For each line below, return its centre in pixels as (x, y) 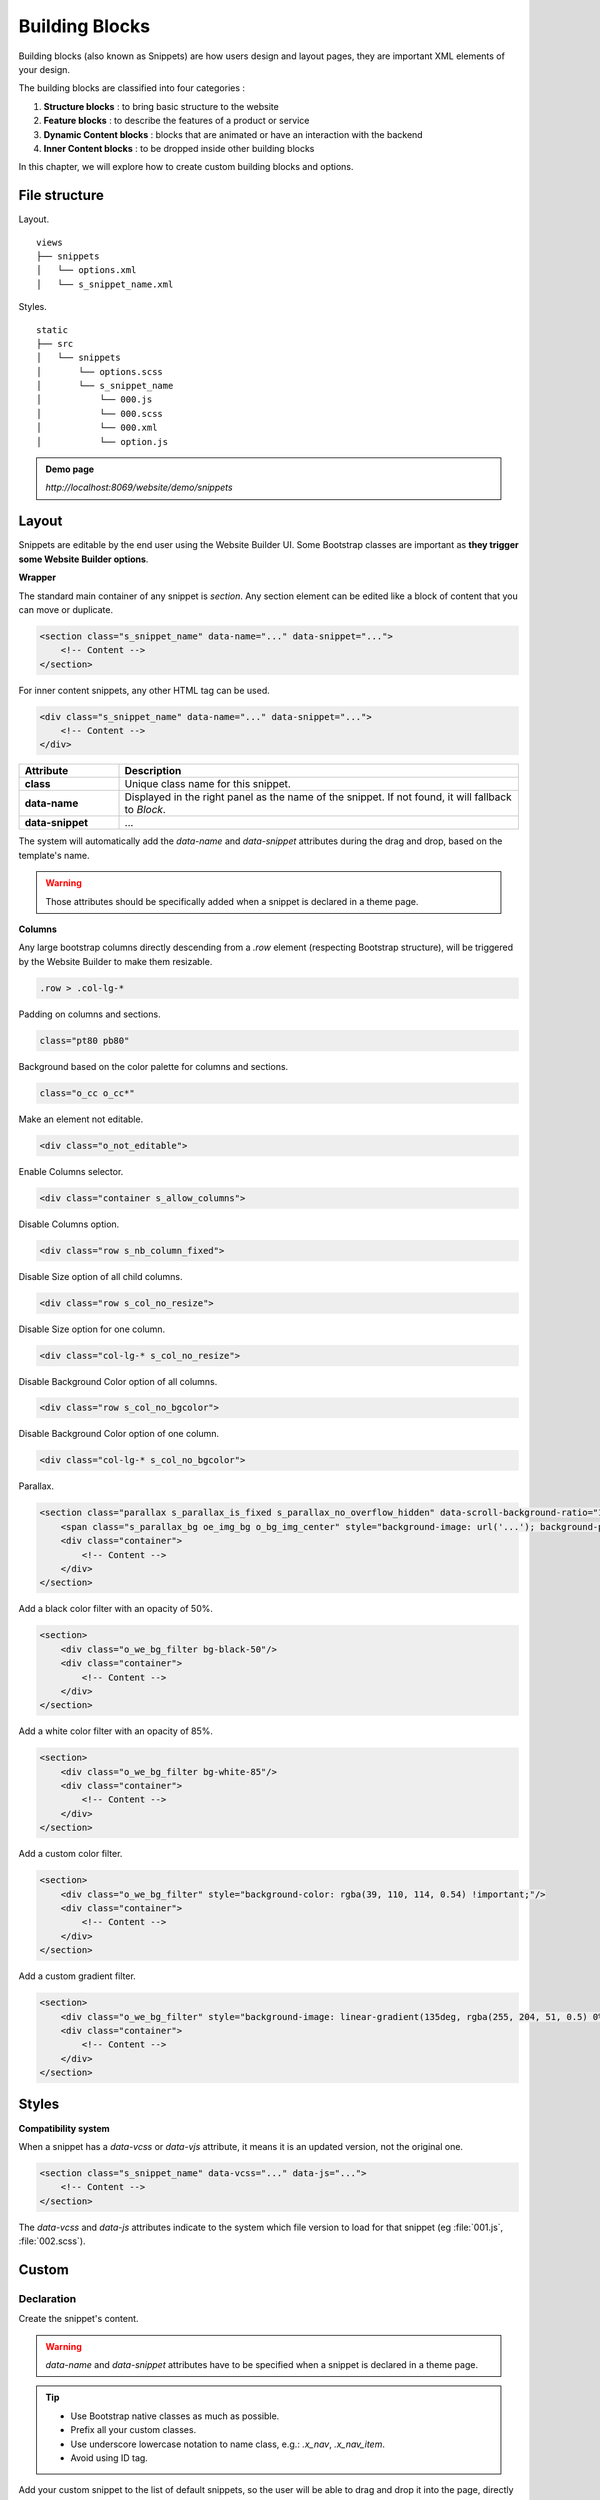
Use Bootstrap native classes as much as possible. (175, 2416)
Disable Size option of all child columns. (101, 1276)
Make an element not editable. (81, 1119)
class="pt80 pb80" (84, 1040)
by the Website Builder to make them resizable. (115, 961)
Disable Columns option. (69, 1224)
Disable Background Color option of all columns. (118, 1381)
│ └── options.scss (100, 371)
